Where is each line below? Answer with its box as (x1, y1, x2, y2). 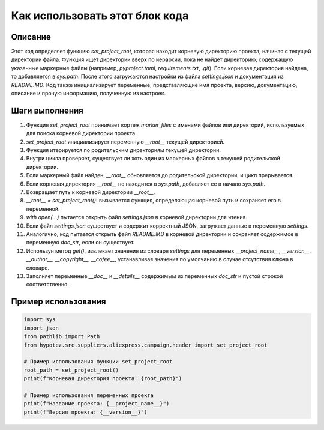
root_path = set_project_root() (23, 366, 119, 374)
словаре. (26, 264, 49, 271)
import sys (23, 316, 56, 323)
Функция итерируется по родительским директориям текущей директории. (26, 147, 221, 154)
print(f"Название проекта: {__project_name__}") (23, 400, 170, 407)
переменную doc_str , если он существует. (26, 239, 135, 246)
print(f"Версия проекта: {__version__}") (23, 408, 148, 416)
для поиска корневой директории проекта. (26, 130, 137, 137)
